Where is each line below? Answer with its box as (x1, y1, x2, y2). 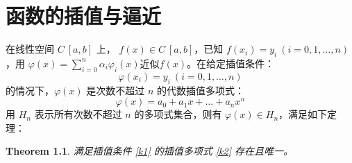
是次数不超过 (86, 83, 145, 97)
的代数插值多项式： (157, 83, 245, 97)
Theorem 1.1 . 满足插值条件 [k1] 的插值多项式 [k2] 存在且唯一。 (6, 144, 293, 158)
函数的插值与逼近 (6, 1, 162, 30)
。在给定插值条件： (186, 55, 274, 70)
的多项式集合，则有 (134, 107, 222, 121)
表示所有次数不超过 (34, 107, 122, 121)
